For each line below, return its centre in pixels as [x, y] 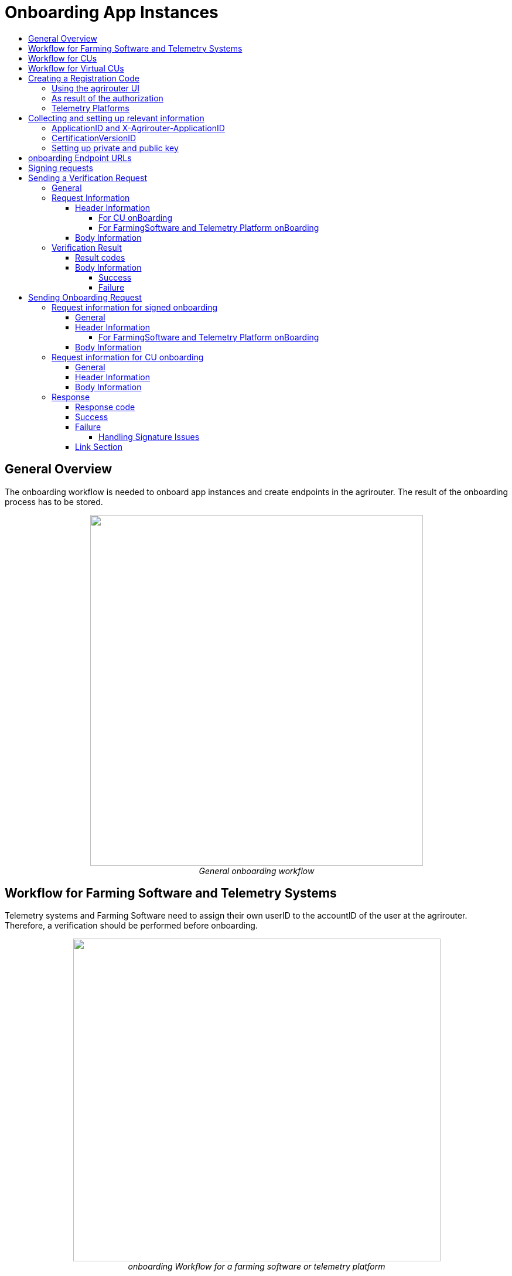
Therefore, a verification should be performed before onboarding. [131, 926]
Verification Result [87, 247]
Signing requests [61, 168]
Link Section [99, 446]
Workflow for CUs [63, 58]
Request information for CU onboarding [128, 357]
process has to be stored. [54, 501]
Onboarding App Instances [112, 12]
